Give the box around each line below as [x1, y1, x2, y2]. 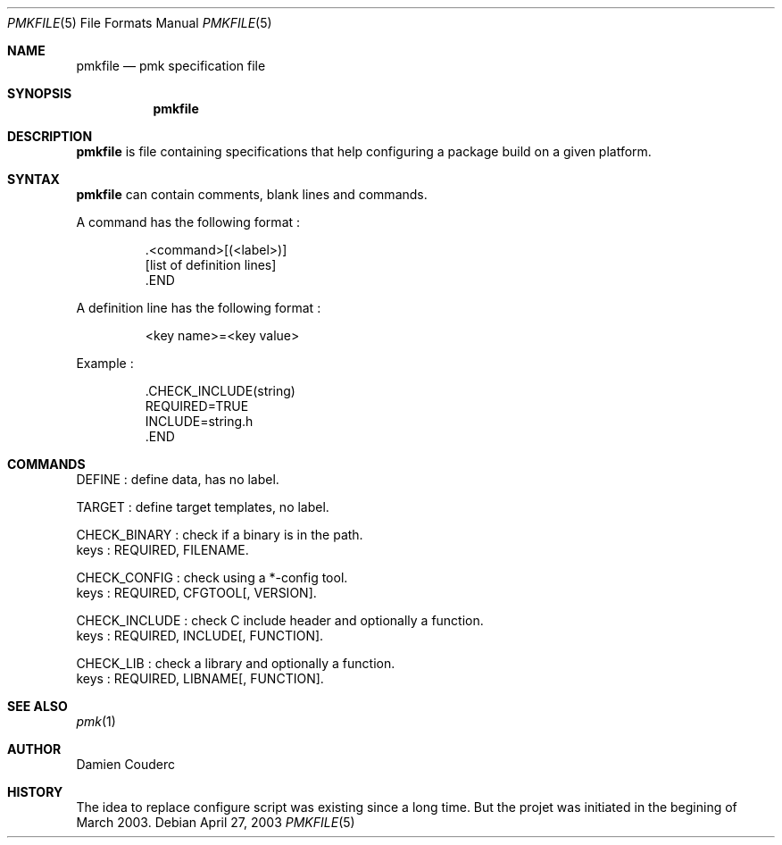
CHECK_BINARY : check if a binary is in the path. [76, 527, 363, 542]
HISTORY [7, 784, 63, 799]
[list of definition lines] [145, 257, 277, 272]
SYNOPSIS [7, 86, 72, 101]
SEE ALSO [7, 699, 68, 714]
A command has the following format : [76, 214, 301, 230]
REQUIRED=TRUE [145, 398, 249, 414]
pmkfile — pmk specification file [76, 58, 266, 73]
